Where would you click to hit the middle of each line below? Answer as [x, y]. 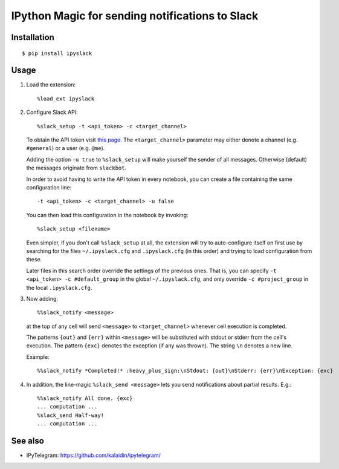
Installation [33, 37]
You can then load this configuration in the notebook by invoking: [107, 215]
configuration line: [49, 187]
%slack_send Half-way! [71, 415]
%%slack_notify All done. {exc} [85, 398]
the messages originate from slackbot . [76, 168]
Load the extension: [51, 85]
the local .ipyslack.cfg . [59, 287]
